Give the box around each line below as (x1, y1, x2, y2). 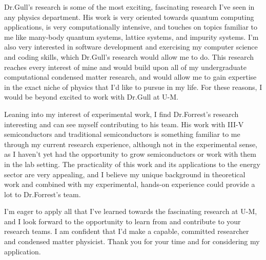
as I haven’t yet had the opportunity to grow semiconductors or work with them (4, 149, 256, 159)
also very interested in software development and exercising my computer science (4, 41, 258, 52)
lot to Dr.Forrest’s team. (4, 188, 81, 199)
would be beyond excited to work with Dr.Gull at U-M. (4, 91, 178, 102)
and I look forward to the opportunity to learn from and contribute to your (4, 216, 241, 226)
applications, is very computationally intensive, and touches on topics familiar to (4, 21, 257, 32)
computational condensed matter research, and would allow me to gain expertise (4, 72, 257, 82)
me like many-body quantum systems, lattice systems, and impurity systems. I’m (4, 31, 259, 42)
